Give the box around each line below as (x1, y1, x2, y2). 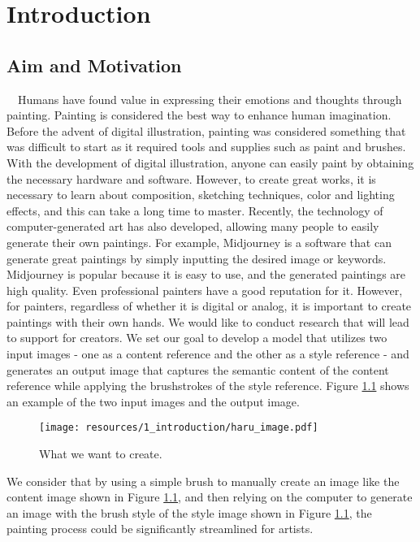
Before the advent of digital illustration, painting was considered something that (6, 122, 406, 139)
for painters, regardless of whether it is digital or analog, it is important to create (6, 297, 412, 314)
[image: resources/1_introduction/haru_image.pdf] (39, 422, 318, 434)
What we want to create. (39, 445, 162, 462)
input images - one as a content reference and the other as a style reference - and (6, 345, 409, 362)
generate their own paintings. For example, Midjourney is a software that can (6, 233, 392, 250)
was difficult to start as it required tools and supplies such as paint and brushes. (6, 138, 406, 155)
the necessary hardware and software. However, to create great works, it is (6, 170, 376, 187)
